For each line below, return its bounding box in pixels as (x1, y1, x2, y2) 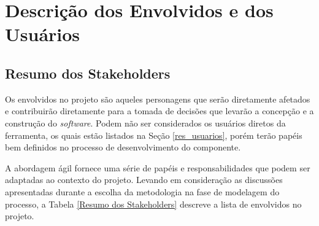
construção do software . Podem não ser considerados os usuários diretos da (5, 116, 286, 129)
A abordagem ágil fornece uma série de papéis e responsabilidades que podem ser (5, 161, 310, 174)
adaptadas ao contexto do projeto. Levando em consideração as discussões (5, 173, 283, 186)
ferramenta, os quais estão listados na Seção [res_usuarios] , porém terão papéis (5, 128, 302, 141)
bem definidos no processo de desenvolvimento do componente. (5, 141, 241, 154)
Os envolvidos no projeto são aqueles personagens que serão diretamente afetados (5, 92, 310, 105)
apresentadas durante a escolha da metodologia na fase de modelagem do (5, 185, 280, 198)
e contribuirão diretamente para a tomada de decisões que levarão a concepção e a (5, 104, 314, 117)
